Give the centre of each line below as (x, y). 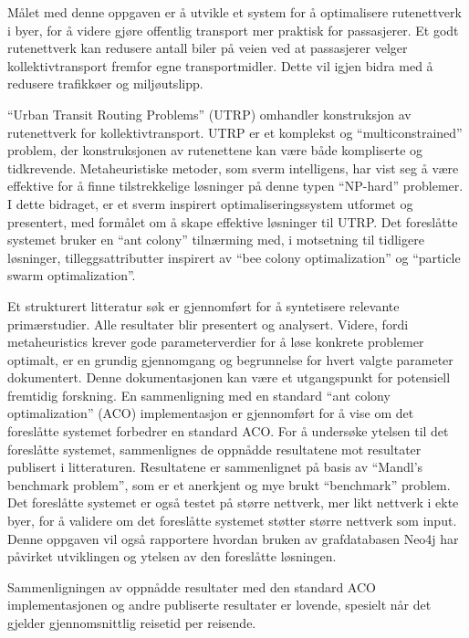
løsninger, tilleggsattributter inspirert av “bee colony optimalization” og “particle (234, 257)
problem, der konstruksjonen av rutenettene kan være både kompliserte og (215, 150)
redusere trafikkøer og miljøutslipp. (105, 84)
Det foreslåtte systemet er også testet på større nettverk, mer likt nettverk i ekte (233, 502)
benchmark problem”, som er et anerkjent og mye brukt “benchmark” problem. (229, 484)
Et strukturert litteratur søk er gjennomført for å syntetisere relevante (203, 305)
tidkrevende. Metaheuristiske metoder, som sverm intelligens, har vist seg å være (233, 167)
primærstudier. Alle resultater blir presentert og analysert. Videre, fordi (208, 324)
